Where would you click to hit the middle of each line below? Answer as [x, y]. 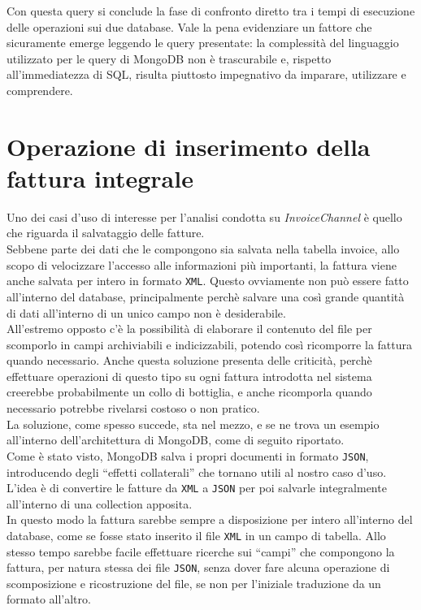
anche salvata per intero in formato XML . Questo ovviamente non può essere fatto [208, 281]
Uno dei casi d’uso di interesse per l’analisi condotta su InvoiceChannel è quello [204, 216]
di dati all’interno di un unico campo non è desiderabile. [146, 312]
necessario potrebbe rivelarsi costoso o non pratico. [133, 408]
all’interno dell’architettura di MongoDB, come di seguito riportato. [176, 440]
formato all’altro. [49, 599]
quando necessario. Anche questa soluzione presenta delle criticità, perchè [189, 360]
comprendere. [40, 90]
